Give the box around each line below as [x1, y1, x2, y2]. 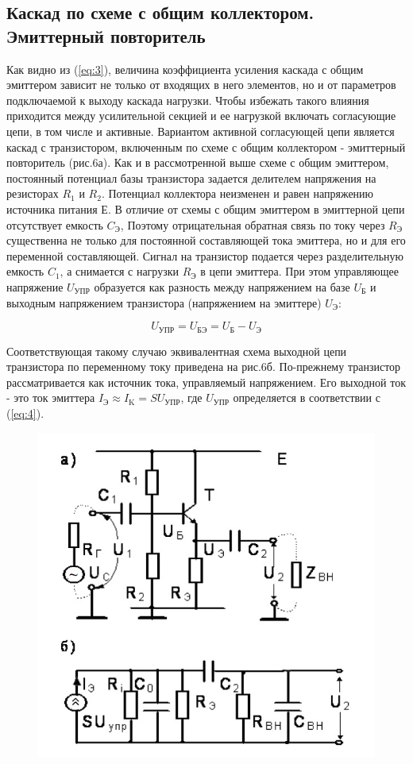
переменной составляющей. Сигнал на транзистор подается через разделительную [6, 247, 404, 264]
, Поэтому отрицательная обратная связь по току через [120, 216, 385, 233]
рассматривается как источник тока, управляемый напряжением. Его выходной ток [6, 373, 406, 390]
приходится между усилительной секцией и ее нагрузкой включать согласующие [6, 107, 396, 124]
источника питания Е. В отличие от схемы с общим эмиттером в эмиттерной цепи [6, 200, 405, 217]
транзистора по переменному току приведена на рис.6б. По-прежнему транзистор [6, 358, 401, 375]
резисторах [6, 185, 59, 202]
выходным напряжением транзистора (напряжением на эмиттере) [6, 294, 322, 311]
